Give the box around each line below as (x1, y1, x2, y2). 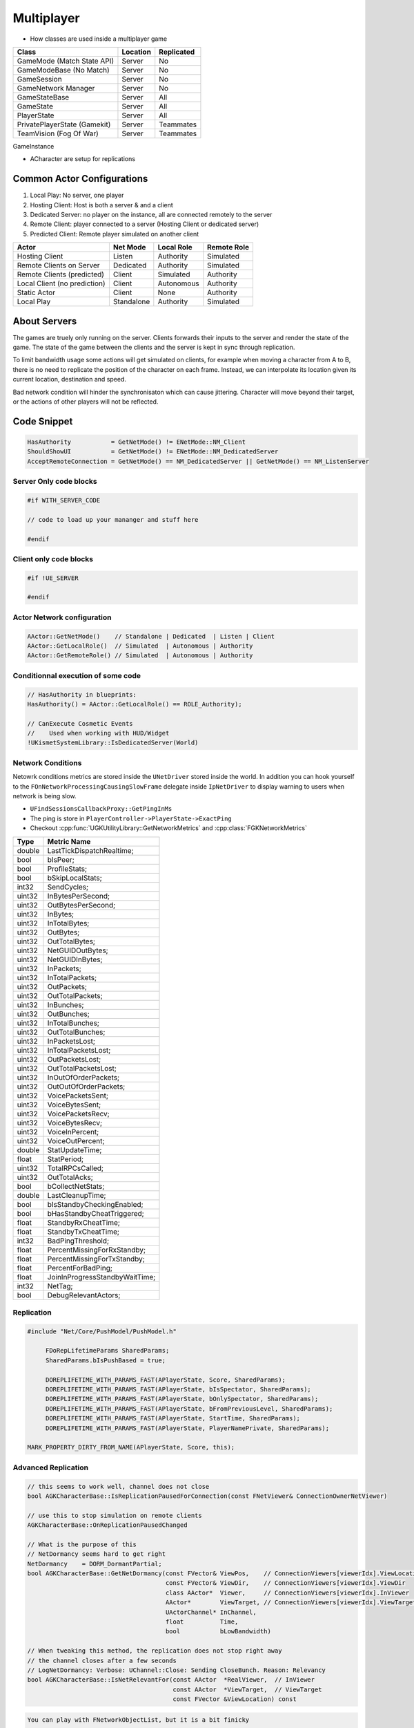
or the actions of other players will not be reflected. (12, 397, 159, 406)
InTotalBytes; (47, 918, 90, 928)
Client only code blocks (12, 554, 93, 563)
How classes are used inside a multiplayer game (30, 35, 168, 43)
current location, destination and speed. (12, 375, 127, 384)
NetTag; (47, 1281, 73, 1290)
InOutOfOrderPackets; (47, 1072, 120, 1082)
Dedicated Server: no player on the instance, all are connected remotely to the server (30, 211, 273, 219)
